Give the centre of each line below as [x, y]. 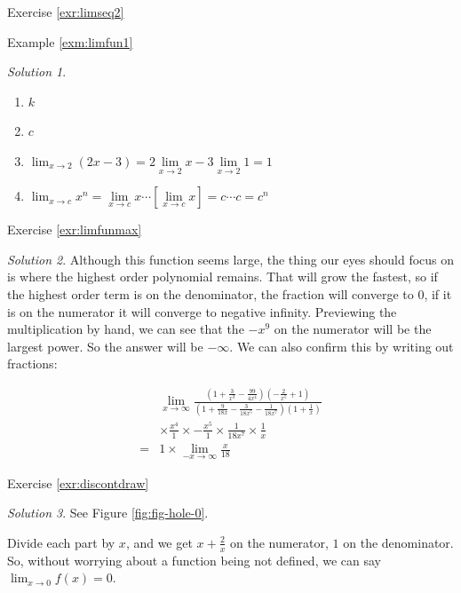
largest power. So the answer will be [105, 346]
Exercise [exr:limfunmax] [75, 229]
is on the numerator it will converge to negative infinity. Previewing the [202, 311]
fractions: [32, 364]
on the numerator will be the [353, 329]
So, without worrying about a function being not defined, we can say [194, 560]
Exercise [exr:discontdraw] [78, 482]
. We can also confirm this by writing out [342, 346]
